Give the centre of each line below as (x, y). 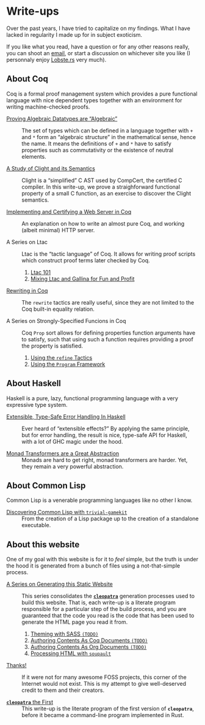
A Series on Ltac (27, 242)
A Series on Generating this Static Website (59, 584)
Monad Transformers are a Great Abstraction (63, 453)
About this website (43, 545)
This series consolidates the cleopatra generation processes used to (108, 596)
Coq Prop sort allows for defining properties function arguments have (109, 333)
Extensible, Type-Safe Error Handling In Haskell (66, 416)
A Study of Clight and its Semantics (51, 168)
